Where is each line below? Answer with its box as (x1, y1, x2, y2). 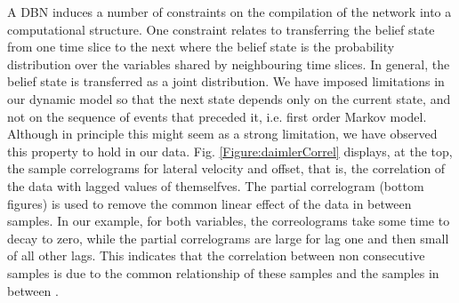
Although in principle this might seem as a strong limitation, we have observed (7, 124, 438, 143)
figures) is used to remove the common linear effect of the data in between (7, 194, 412, 212)
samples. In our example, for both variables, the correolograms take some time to (7, 211, 450, 230)
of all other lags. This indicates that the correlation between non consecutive (7, 246, 425, 265)
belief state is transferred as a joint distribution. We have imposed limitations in (7, 72, 445, 91)
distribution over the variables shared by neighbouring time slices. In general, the (7, 54, 450, 73)
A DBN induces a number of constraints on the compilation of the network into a (7, 3, 452, 20)
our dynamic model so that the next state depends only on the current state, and (7, 89, 451, 108)
